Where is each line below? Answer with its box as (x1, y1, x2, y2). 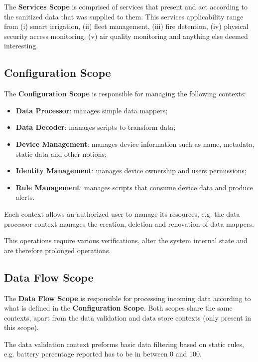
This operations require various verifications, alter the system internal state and (4, 235, 248, 246)
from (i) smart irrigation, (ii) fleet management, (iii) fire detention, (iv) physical (4, 21, 249, 31)
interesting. (4, 40, 38, 51)
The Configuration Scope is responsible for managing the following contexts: (4, 88, 246, 99)
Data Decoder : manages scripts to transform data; (15, 122, 176, 132)
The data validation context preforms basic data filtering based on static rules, (4, 339, 244, 349)
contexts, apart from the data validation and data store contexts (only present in (4, 312, 251, 323)
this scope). (4, 322, 39, 333)
